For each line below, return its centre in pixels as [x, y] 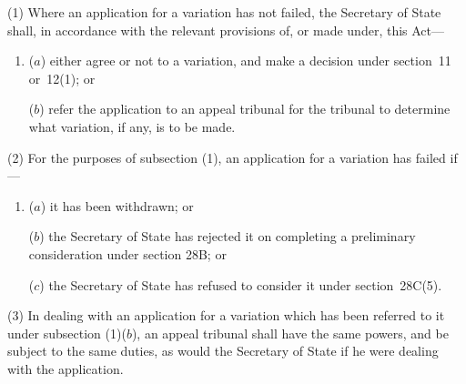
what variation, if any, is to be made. [132, 126]
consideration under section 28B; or [127, 253]
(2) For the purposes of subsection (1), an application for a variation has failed [227, 157]
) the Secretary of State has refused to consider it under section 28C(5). [241, 284]
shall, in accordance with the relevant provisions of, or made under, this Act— [226, 30]
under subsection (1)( [67, 333]
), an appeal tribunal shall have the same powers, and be [290, 333]
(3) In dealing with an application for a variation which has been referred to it [226, 315]
